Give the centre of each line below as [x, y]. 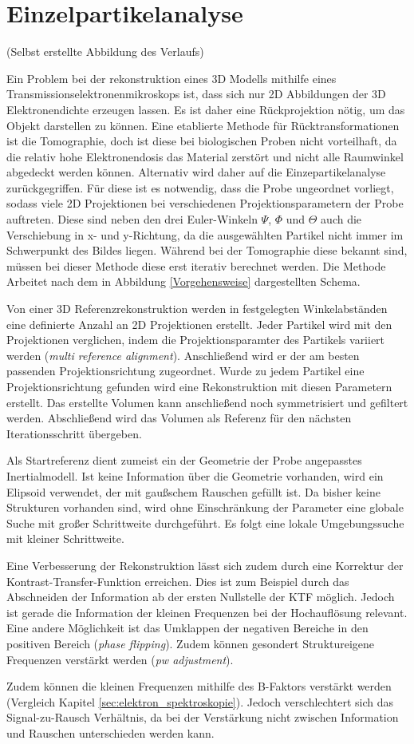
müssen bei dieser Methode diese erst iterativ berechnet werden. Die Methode [196, 265]
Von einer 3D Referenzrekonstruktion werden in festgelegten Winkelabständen [197, 309]
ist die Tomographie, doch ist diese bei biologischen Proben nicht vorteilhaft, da [202, 141]
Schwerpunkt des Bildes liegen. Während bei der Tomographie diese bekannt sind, [207, 250]
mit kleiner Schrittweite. [65, 538]
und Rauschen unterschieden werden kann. [110, 732]
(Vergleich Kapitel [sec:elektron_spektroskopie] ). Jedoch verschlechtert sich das [200, 701]
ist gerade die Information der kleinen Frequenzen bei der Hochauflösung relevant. [207, 612]
